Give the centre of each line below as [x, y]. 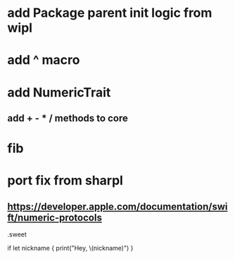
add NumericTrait [59, 92]
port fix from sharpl [65, 181]
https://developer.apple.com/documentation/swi [118, 207]
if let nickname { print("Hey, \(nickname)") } [70, 248]
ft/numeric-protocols [55, 217]
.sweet [17, 234]
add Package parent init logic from [110, 13]
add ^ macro [44, 60]
